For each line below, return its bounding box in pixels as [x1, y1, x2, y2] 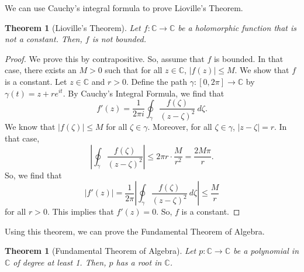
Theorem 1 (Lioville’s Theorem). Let [5, 21, 141, 33]
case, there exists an [5, 64, 77, 76]
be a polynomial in [233, 245, 299, 257]
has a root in [116, 256, 162, 268]
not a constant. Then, [5, 33, 82, 45]
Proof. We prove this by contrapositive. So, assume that [5, 52, 205, 64]
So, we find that [5, 168, 62, 181]
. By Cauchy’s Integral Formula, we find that [63, 87, 224, 99]
